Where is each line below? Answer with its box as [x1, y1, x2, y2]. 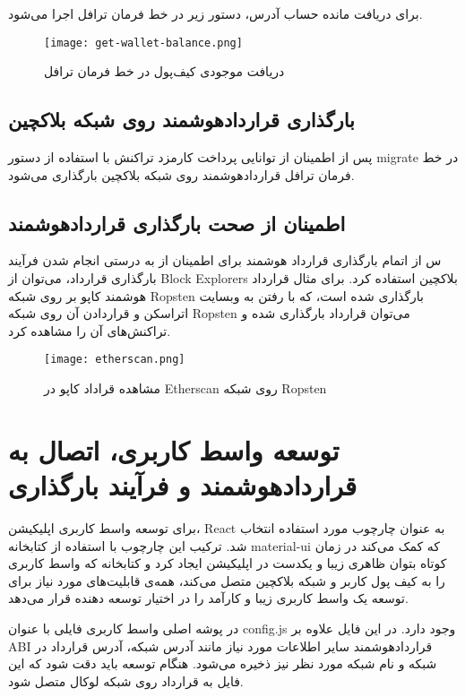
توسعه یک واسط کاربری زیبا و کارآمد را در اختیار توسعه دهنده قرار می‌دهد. [8, 589, 409, 607]
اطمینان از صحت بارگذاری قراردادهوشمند [8, 209, 346, 237]
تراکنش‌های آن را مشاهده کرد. [8, 321, 171, 340]
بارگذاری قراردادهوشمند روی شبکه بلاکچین [8, 106, 355, 133]
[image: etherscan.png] [44, 353, 185, 366]
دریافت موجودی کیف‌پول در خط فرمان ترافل [44, 62, 285, 81]
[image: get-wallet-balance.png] [44, 36, 243, 49]
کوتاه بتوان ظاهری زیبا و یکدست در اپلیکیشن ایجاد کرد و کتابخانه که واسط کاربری [8, 554, 447, 572]
